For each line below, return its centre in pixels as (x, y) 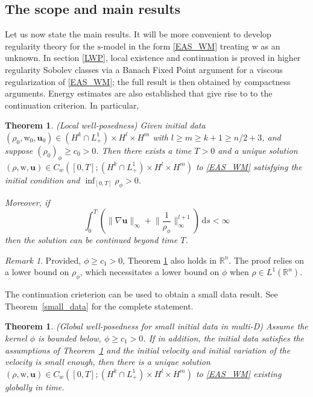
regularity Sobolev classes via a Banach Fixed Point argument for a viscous (144, 69)
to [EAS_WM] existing (239, 373)
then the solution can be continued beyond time (91, 240)
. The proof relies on (266, 260)
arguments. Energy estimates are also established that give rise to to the (139, 93)
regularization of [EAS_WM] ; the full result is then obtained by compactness (148, 81)
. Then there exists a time (144, 150)
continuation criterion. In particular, (72, 105)
